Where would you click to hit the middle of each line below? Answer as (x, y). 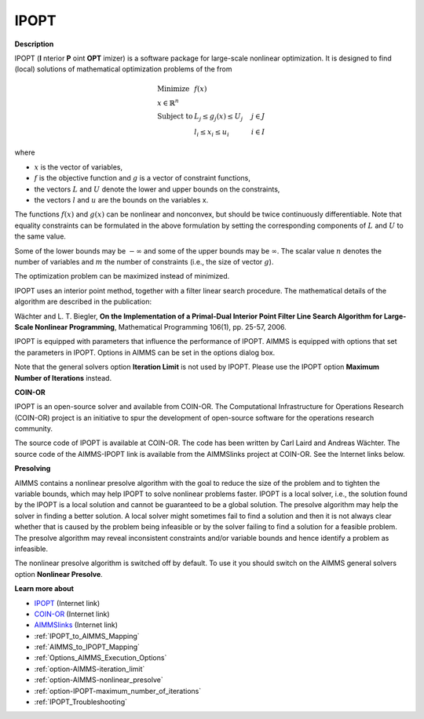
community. (33, 429)
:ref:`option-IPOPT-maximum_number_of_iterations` (118, 691)
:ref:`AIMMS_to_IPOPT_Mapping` (87, 647)
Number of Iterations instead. (63, 378)
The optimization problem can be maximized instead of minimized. (122, 276)
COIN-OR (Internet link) (72, 614)
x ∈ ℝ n (168, 102)
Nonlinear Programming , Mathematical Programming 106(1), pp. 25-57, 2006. (161, 327)
